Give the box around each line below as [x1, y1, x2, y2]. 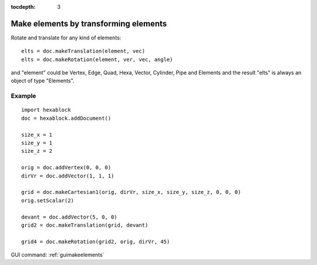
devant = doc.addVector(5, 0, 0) [21, 213, 117, 220]
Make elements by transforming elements [11, 18, 167, 29]
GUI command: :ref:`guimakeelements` [11, 251, 104, 259]
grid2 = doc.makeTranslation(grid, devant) [21, 222, 149, 229]
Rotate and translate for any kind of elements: [11, 34, 122, 41]
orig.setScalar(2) [21, 197, 75, 204]
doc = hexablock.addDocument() [21, 115, 112, 122]
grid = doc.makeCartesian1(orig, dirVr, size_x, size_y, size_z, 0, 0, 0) [21, 189, 241, 196]
